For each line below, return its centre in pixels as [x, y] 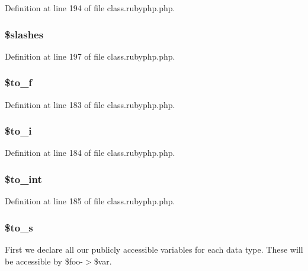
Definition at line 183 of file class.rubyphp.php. [90, 104]
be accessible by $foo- [44, 261]
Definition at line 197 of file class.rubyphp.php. [90, 56]
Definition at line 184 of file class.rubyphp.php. [90, 153]
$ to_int [23, 179]
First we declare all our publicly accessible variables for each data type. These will [154, 249]
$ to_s [19, 227]
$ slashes [24, 34]
